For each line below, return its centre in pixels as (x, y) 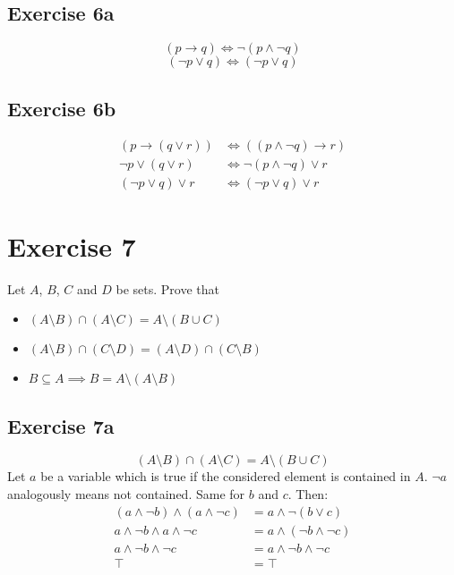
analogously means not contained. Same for (126, 494)
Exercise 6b (62, 108)
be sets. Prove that (168, 288)
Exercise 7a (61, 425)
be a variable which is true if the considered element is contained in (226, 476)
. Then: (308, 494)
